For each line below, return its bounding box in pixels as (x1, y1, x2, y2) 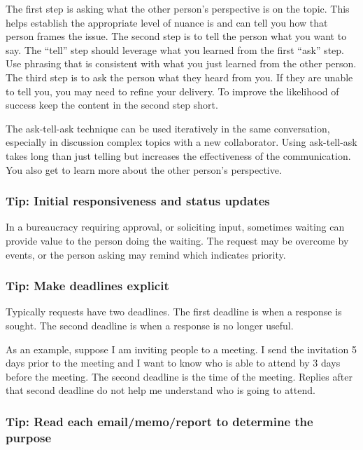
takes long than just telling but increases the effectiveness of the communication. (6, 148, 351, 163)
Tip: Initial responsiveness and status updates (6, 192, 270, 210)
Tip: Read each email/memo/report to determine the (6, 412, 313, 430)
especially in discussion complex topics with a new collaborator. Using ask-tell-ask (6, 135, 357, 149)
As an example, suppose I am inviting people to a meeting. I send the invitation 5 (6, 341, 357, 356)
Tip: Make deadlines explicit (6, 277, 169, 294)
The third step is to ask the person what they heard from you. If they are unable (6, 69, 353, 84)
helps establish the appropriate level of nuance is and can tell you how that (6, 15, 328, 29)
